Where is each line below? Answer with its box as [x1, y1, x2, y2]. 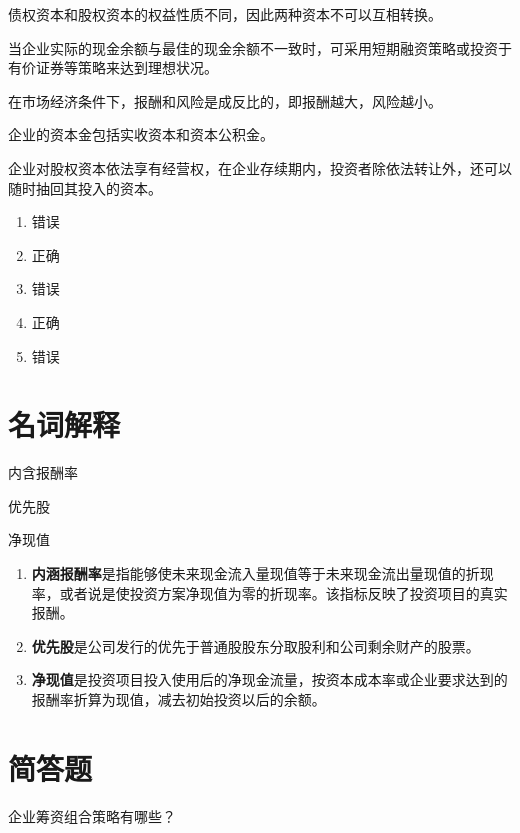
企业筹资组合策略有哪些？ [8, 805, 176, 826]
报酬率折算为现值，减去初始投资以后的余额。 [31, 689, 326, 709]
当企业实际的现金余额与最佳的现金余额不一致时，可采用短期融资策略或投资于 [8, 37, 512, 58]
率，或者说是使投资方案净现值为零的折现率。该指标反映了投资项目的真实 [31, 582, 508, 603]
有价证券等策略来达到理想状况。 [8, 57, 218, 78]
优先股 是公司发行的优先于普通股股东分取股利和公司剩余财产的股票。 [31, 635, 480, 656]
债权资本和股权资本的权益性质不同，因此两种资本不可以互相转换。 [8, 4, 442, 24]
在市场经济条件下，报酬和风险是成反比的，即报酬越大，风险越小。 [8, 90, 442, 111]
